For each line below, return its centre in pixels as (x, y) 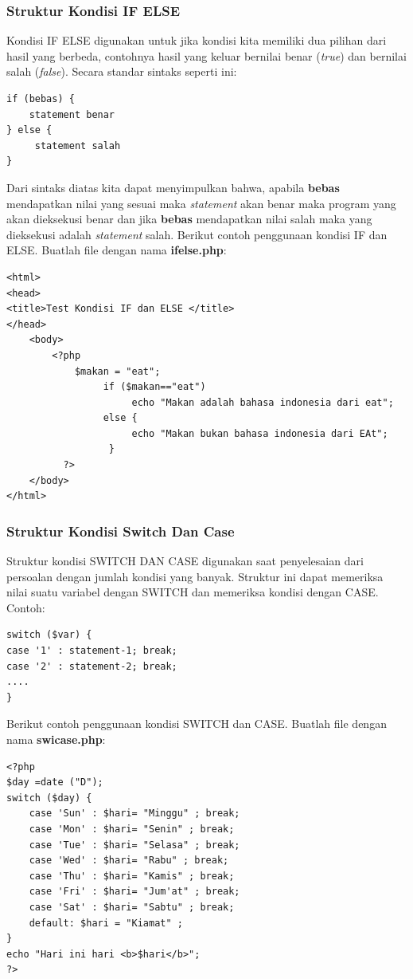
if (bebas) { (41, 99)
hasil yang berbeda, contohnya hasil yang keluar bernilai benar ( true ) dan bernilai (206, 55)
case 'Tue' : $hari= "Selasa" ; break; (134, 845)
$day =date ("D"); (55, 782)
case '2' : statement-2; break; (92, 666)
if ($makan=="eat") (154, 387)
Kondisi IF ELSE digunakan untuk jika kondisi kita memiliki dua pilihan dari (197, 40)
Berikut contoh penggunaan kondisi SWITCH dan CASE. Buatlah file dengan (197, 723)
